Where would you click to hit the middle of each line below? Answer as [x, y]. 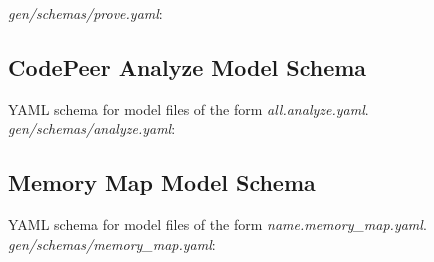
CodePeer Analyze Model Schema [187, 66]
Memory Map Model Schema [162, 182]
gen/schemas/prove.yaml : [85, 13]
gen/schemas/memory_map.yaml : [112, 243]
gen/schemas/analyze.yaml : [92, 128]
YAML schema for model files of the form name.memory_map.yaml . [217, 224]
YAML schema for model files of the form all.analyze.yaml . [188, 108]
